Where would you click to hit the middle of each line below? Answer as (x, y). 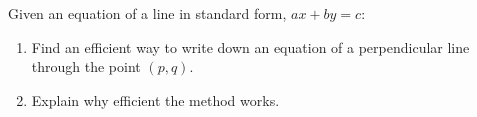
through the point (86, 66)
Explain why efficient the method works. (155, 99)
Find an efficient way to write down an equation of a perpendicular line (250, 46)
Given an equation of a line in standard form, (147, 13)
